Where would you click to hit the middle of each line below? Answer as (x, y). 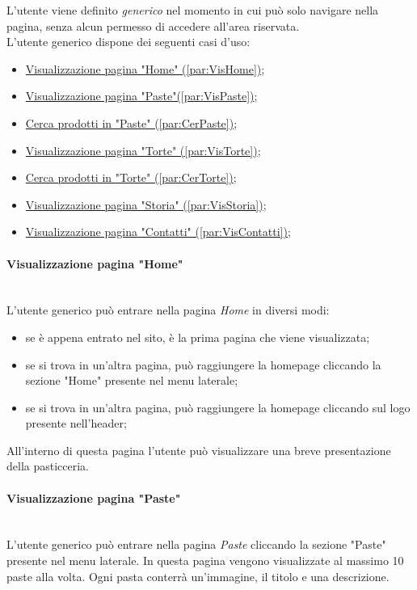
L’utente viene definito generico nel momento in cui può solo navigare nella (193, 10)
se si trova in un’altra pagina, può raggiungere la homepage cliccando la (203, 364)
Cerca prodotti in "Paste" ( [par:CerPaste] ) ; (131, 122)
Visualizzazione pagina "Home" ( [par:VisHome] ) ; (145, 68)
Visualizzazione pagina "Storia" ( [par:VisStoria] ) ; (146, 204)
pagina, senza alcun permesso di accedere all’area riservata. (153, 25)
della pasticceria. (48, 466)
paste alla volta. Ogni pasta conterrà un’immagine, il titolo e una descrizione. (198, 576)
